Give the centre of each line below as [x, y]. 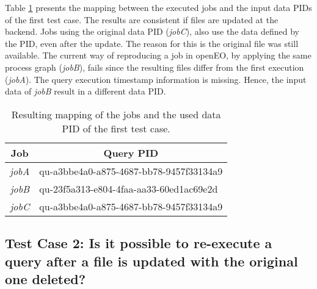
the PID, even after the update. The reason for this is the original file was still [152, 43]
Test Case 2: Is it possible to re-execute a [139, 243]
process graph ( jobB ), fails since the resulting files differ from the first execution [155, 67]
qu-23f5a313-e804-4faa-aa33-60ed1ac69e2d [129, 188]
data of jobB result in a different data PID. [86, 91]
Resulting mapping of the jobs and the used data [116, 114]
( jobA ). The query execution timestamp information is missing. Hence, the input [156, 79]
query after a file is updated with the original [151, 261]
